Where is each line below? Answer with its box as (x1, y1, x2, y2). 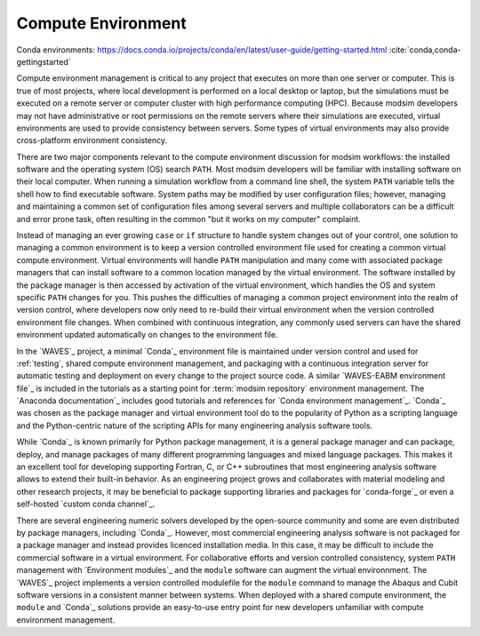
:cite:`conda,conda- (388, 44, 461, 55)
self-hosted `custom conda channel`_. (16, 498, 156, 510)
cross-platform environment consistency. (16, 135, 168, 146)
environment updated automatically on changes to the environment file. (16, 330, 278, 340)
